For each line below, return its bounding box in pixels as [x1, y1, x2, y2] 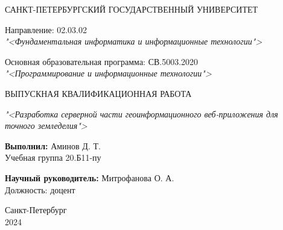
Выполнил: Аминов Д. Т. [5, 139, 101, 152]
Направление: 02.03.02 [5, 23, 87, 36]
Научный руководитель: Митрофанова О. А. [5, 171, 174, 184]
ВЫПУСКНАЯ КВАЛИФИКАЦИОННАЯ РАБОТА [5, 87, 192, 99]
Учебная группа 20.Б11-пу [5, 151, 101, 164]
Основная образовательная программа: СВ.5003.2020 [5, 55, 199, 67]
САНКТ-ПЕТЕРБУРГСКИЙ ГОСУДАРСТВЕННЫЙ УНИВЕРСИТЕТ [5, 3, 258, 15]
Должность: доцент [5, 183, 75, 196]
